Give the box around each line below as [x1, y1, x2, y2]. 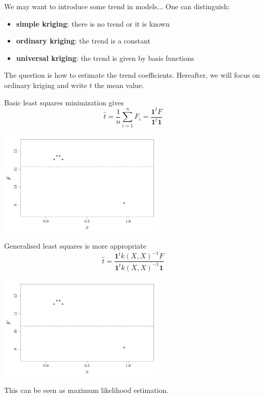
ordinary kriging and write [4, 79, 87, 90]
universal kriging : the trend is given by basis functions [16, 52, 194, 63]
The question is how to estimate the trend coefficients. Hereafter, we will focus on [4, 70, 260, 80]
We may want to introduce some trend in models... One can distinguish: [4, 1, 230, 11]
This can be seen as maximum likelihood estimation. [4, 385, 169, 395]
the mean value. [94, 79, 144, 90]
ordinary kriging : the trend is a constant [16, 35, 150, 46]
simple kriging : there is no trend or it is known [16, 18, 170, 29]
